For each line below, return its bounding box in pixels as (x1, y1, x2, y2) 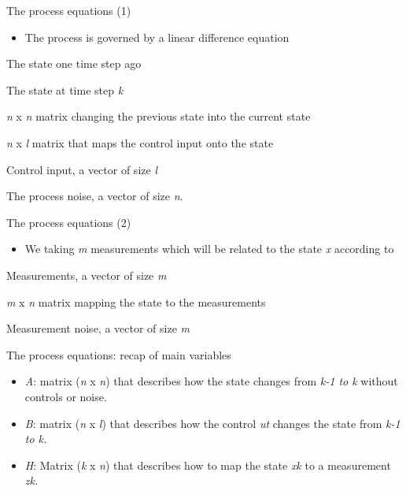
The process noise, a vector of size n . (6, 188, 183, 204)
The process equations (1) (6, 2, 131, 18)
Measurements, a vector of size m (6, 266, 167, 283)
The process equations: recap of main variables (6, 346, 231, 363)
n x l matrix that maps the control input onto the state (6, 134, 274, 151)
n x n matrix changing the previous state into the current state (6, 108, 311, 125)
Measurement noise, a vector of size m (6, 320, 190, 337)
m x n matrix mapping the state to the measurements (6, 293, 266, 310)
